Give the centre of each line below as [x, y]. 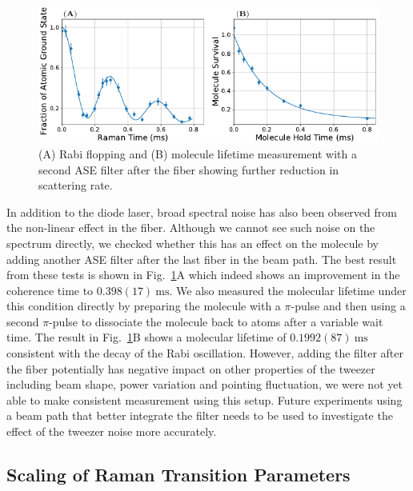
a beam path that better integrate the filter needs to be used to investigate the [200, 415]
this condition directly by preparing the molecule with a [144, 306]
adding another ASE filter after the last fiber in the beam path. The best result [202, 259]
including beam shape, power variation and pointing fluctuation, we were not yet [204, 384]
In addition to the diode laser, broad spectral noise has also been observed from [202, 212]
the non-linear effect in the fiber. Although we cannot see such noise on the [191, 228]
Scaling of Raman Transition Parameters [178, 475]
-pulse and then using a [348, 306]
